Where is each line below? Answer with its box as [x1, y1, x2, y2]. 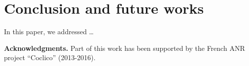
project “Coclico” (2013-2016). [4, 52, 96, 63]
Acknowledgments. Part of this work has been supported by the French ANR [4, 43, 245, 53]
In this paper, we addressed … [4, 26, 94, 37]
